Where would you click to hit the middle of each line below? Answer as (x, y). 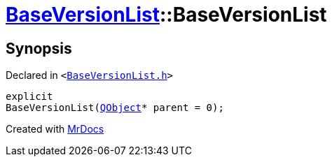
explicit (29, 97)
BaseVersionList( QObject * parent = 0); (115, 108)
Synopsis (39, 48)
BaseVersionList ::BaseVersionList (166, 15)
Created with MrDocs (55, 129)
